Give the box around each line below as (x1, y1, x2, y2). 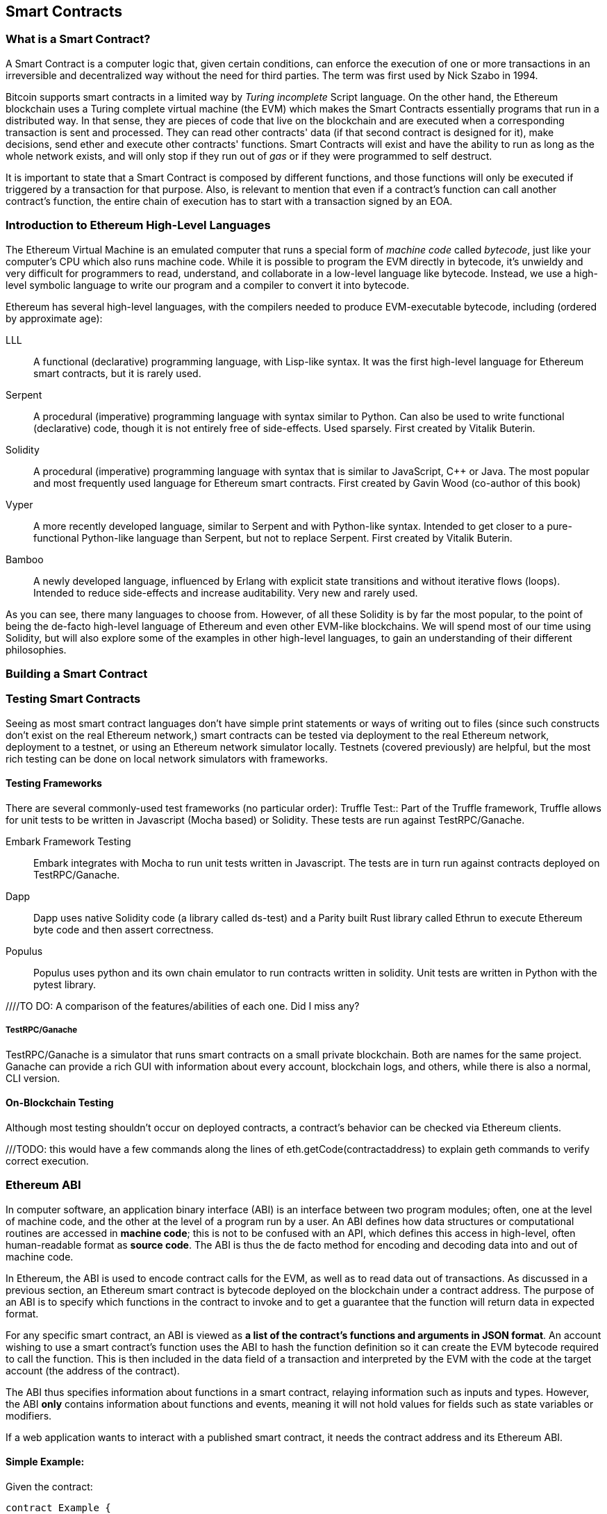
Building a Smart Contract (6, 666, 148, 681)
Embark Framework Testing (6, 835, 131, 847)
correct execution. (6, 1154, 89, 1167)
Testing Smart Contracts (6, 692, 141, 706)
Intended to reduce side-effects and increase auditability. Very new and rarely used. (33, 586, 418, 599)
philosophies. (6, 643, 67, 656)
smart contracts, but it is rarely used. (33, 367, 201, 379)
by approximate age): (6, 312, 103, 324)
